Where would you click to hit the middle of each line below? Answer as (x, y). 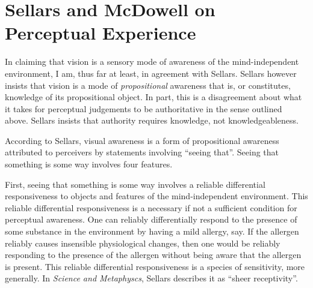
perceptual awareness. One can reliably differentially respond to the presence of (151, 219)
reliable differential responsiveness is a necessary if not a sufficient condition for (151, 207)
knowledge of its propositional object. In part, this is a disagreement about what (153, 97)
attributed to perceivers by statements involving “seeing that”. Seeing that (142, 152)
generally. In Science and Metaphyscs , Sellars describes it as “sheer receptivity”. (151, 278)
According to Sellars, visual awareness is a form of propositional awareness (142, 140)
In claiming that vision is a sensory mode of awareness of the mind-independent (152, 61)
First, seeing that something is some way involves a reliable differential (135, 184)
